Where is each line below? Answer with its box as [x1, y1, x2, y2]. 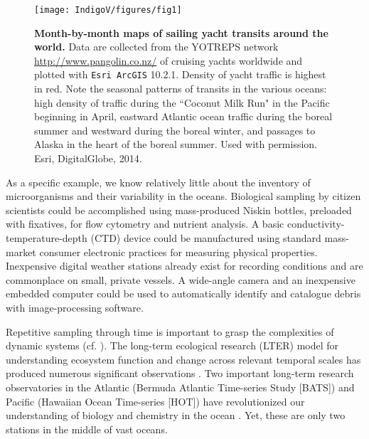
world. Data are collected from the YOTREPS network [34, 39, 279, 54]
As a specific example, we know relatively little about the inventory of [6, 174, 311, 189]
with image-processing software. [6, 300, 144, 314]
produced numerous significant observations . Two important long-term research [6, 366, 354, 381]
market [6, 244, 36, 259]
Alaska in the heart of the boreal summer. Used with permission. [34, 137, 317, 152]
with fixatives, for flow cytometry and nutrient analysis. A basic [6, 216, 284, 231]
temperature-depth [6, 231, 87, 245]
